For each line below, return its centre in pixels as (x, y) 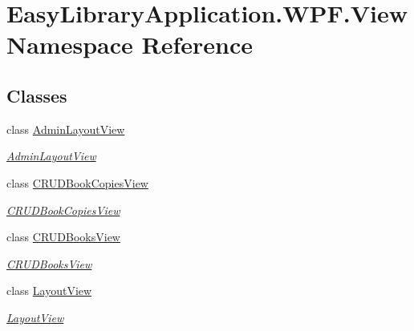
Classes (37, 95)
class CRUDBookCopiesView (77, 182)
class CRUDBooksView (63, 237)
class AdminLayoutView (66, 129)
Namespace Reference (130, 44)
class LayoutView (49, 291)
